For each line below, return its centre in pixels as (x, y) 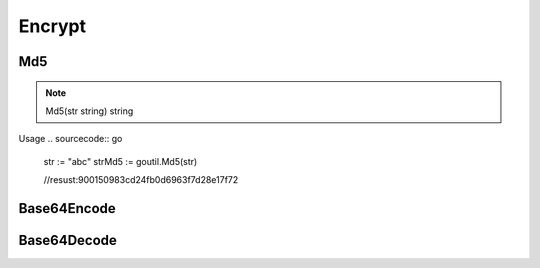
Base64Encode (67, 208)
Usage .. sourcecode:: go (70, 139)
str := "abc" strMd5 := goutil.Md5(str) (120, 161)
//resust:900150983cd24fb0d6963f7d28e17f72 (141, 180)
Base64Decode (67, 240)
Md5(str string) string (89, 111)
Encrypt (52, 26)
